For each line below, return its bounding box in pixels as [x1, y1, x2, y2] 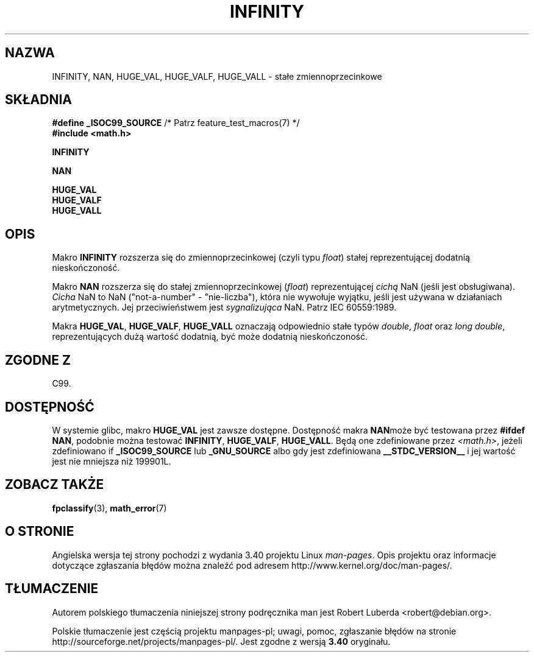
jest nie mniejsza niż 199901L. [52, 455, 171, 466]
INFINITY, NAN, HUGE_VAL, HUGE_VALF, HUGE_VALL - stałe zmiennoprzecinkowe [52, 71, 382, 82]
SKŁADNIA [5, 92, 72, 108]
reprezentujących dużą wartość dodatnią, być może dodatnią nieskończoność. [52, 331, 368, 342]
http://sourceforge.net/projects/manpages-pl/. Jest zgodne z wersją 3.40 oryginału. [52, 636, 391, 647]
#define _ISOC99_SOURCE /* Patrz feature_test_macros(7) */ [52, 118, 300, 128]
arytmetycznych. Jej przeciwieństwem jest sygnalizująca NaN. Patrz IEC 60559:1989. [52, 302, 397, 313]
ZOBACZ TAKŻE [5, 477, 104, 493]
